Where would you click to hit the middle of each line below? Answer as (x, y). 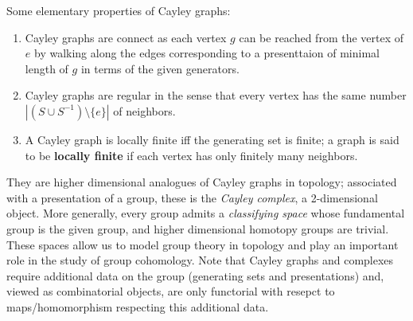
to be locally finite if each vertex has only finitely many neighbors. (191, 155)
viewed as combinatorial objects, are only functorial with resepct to (171, 291)
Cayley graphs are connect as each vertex (126, 37)
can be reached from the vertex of (321, 37)
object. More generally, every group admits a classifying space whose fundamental (206, 213)
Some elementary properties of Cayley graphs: (119, 10)
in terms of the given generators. (160, 68)
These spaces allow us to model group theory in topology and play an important (203, 244)
